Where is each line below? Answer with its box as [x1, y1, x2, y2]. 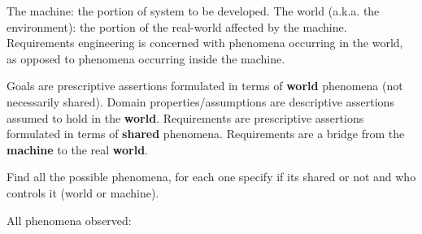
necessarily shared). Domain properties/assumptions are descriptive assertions [7, 93, 394, 110]
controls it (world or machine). [7, 184, 159, 201]
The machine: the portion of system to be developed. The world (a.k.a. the [7, 2, 380, 19]
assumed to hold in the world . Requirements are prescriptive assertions [7, 109, 364, 126]
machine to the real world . [7, 141, 149, 158]
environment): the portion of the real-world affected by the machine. [7, 18, 347, 35]
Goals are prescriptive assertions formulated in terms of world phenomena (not [7, 77, 403, 94]
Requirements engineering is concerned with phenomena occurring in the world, [7, 34, 403, 51]
